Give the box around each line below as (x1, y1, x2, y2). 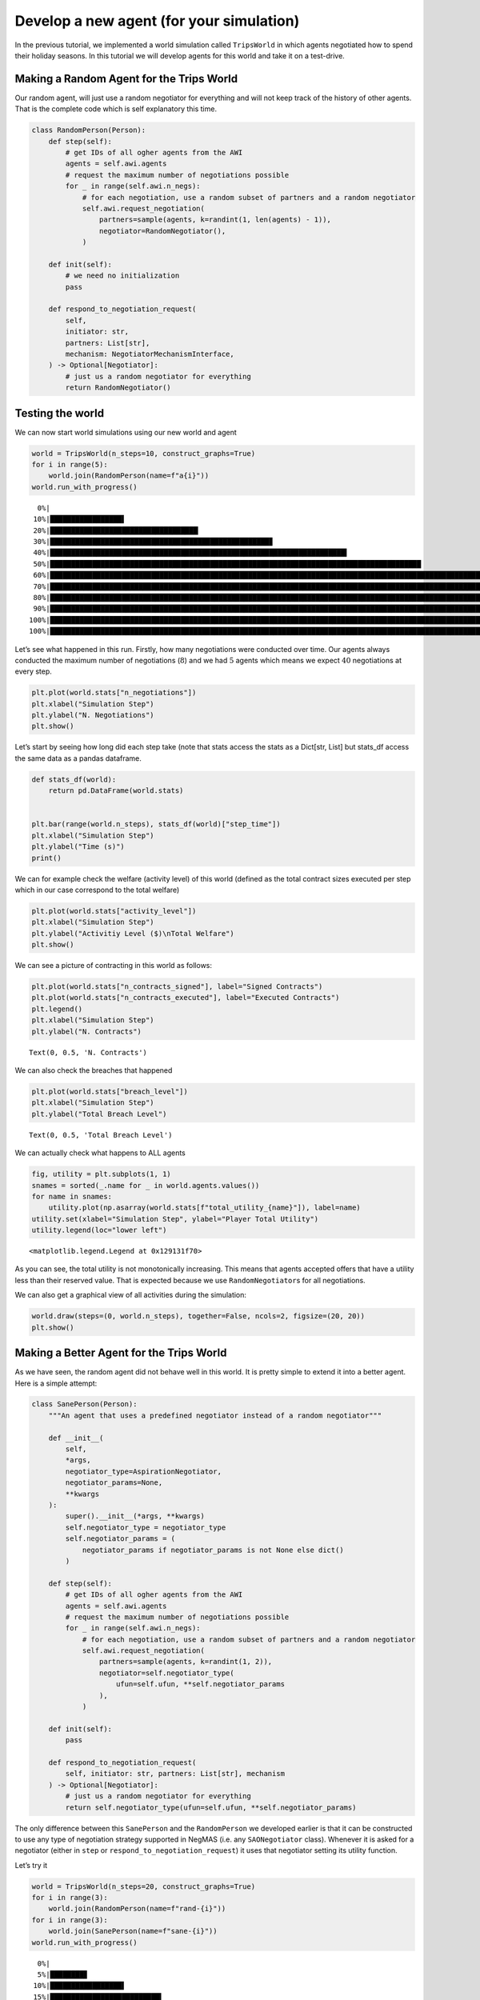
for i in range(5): (31, 460, 108, 470)
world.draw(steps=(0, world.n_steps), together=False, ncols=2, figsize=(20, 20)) (31, 1312, 366, 1321)
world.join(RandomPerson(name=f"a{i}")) (48, 471, 210, 480)
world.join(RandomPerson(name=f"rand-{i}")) (48, 1904, 226, 1914)
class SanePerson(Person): (31, 1400, 138, 1409)
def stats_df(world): (31, 774, 117, 784)
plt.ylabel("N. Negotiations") (31, 710, 155, 720)
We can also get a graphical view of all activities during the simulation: (14, 1290, 247, 1300)
